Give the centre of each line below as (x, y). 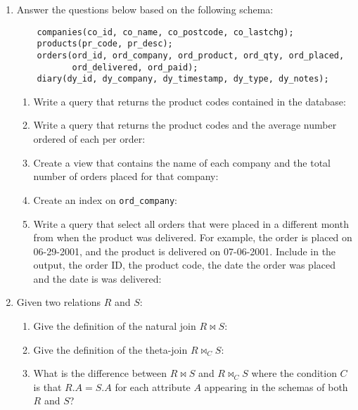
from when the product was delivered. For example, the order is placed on (193, 237)
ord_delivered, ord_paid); (135, 67)
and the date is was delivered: (97, 278)
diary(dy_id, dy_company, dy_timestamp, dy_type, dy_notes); (183, 79)
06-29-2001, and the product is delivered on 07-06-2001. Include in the (185, 251)
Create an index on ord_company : (106, 199)
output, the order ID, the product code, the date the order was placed (185, 265)
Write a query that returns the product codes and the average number (185, 125)
